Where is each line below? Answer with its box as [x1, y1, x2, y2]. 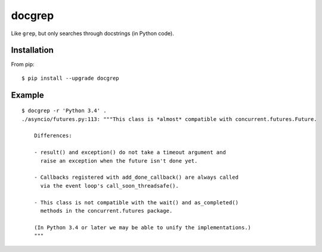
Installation [11, 45, 54, 55]
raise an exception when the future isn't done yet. [40, 157, 198, 164]
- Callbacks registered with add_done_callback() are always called [33, 174, 239, 181]
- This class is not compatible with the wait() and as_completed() [33, 199, 239, 206]
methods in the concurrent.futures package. [40, 207, 173, 214]
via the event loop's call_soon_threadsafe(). [40, 182, 179, 189]
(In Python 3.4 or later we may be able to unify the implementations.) [33, 224, 252, 231]
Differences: [33, 132, 72, 139]
